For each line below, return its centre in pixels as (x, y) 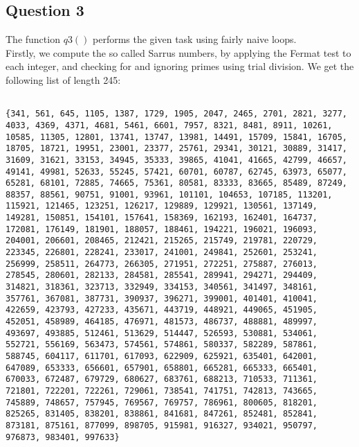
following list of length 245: (63, 79)
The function (33, 39)
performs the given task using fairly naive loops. (195, 39)
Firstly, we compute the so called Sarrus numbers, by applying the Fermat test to (178, 52)
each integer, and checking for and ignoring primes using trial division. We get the (180, 66)
